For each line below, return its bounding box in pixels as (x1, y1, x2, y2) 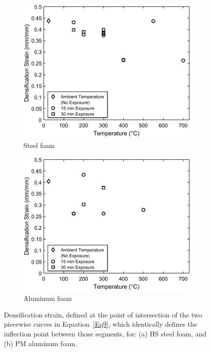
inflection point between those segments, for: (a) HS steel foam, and (4, 329, 207, 339)
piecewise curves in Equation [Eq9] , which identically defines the (4, 319, 197, 329)
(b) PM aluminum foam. (4, 338, 77, 348)
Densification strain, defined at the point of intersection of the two (4, 309, 202, 319)
